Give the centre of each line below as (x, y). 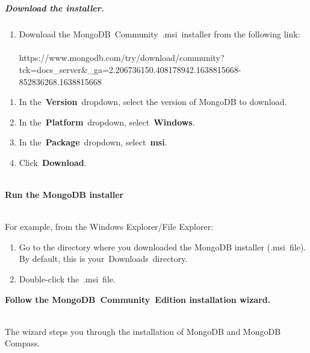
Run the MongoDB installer (64, 195)
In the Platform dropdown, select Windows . (107, 122)
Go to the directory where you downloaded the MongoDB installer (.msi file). (163, 246)
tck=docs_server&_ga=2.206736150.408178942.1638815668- (130, 69)
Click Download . (53, 162)
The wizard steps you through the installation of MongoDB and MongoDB (143, 331)
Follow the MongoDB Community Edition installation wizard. (138, 299)
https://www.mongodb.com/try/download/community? (122, 58)
